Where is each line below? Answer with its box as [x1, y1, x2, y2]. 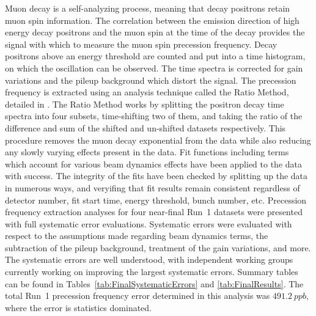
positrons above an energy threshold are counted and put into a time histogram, [5, 50, 306, 62]
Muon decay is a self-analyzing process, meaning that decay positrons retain [5, 2, 290, 14]
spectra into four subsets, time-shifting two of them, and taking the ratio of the [5, 109, 303, 122]
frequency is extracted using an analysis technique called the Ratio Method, [5, 86, 289, 98]
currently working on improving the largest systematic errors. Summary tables [5, 265, 298, 278]
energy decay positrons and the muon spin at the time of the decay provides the [5, 26, 305, 39]
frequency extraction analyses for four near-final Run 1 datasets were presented [5, 205, 303, 218]
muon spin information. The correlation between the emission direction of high [5, 13, 299, 26]
